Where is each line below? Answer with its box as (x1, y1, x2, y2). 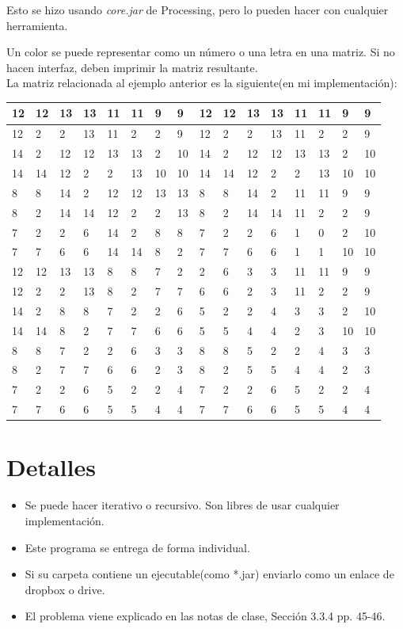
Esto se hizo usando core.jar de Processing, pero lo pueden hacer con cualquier (6, 2, 389, 17)
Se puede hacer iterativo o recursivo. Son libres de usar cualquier (25, 497, 340, 513)
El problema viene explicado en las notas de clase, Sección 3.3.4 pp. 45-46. (25, 608, 386, 624)
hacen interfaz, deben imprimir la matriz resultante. (6, 59, 258, 75)
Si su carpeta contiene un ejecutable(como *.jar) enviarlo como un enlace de (25, 566, 394, 582)
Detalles (6, 451, 96, 483)
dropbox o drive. (25, 581, 105, 597)
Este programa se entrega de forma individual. (25, 539, 250, 555)
